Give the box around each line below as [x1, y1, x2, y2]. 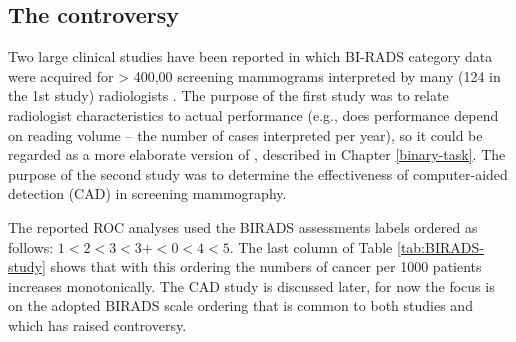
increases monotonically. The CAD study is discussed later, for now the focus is [8, 275, 495, 296]
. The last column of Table [229, 236, 393, 257]
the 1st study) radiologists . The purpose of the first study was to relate [8, 85, 449, 106]
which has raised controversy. [8, 314, 187, 335]
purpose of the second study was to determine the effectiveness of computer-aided [8, 163, 508, 184]
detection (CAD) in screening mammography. [8, 183, 287, 204]
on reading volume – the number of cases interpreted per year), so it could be [8, 124, 483, 145]
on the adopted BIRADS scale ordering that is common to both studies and [8, 295, 473, 316]
